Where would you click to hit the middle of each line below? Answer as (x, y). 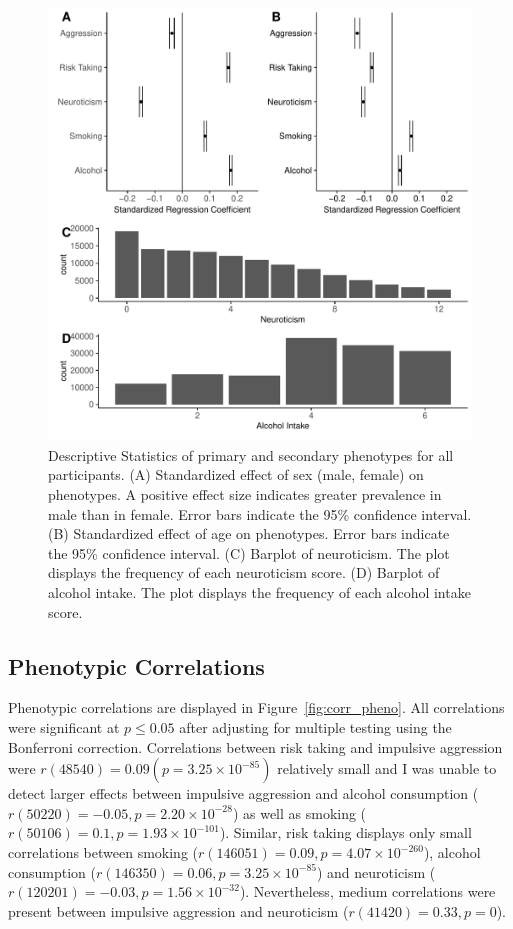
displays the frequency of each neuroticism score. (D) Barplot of (244, 572)
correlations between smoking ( (103, 852)
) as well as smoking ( (299, 812)
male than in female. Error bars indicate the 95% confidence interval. (260, 513)
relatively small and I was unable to (387, 768)
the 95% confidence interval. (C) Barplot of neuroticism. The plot (249, 552)
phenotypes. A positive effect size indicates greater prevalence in (245, 494)
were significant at (64, 727)
